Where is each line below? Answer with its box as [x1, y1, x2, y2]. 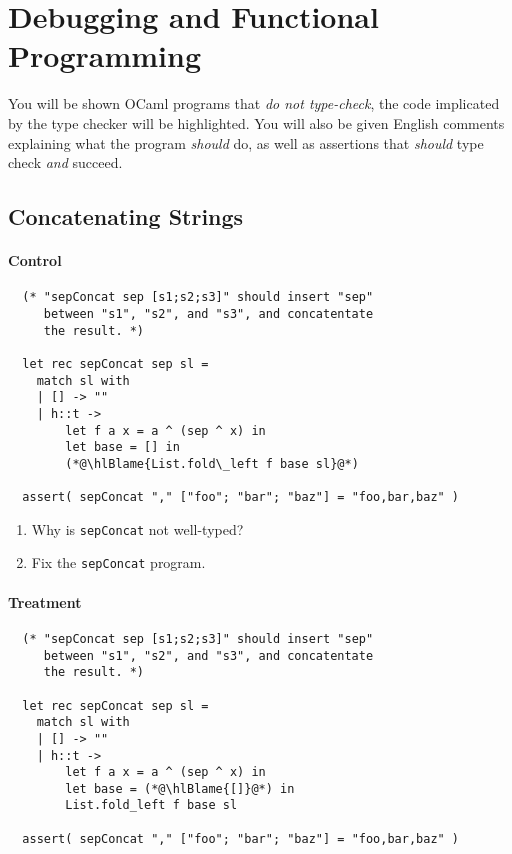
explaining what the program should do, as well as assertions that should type [8, 132, 484, 153]
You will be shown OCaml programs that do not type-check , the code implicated [8, 93, 500, 114]
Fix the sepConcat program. [31, 552, 206, 573]
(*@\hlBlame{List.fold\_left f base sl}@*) [65, 456, 359, 471]
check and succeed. [8, 152, 123, 173]
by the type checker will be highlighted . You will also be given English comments [8, 112, 505, 133]
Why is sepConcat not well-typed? [31, 518, 244, 539]
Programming [8, 35, 201, 76]
